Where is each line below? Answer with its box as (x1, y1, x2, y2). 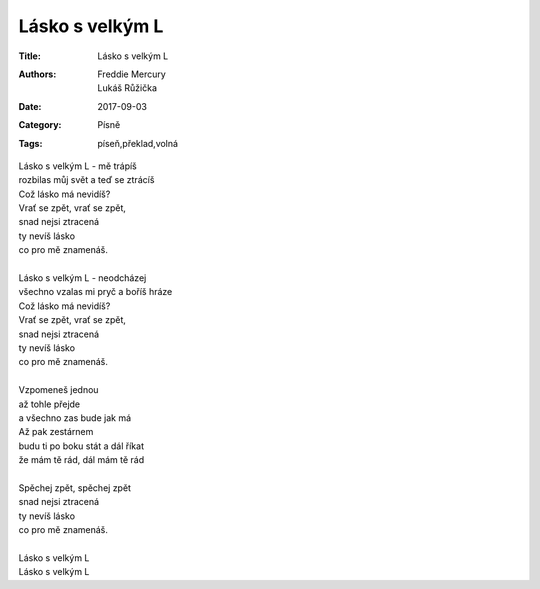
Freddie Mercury (97, 68, 167, 80)
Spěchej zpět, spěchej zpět (18, 481, 132, 494)
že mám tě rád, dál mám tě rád (18, 454, 145, 466)
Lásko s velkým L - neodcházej (18, 272, 147, 284)
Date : (18, 100, 42, 112)
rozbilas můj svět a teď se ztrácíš (18, 174, 155, 186)
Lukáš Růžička (97, 82, 158, 94)
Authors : (18, 68, 57, 80)
